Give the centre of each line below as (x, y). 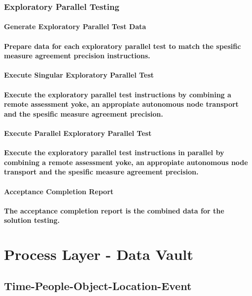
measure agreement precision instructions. (77, 56)
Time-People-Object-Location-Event (98, 285)
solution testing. (32, 220)
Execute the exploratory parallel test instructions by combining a (118, 94)
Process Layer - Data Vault (99, 254)
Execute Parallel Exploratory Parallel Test (78, 133)
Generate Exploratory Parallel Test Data (75, 26)
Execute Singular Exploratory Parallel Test (79, 75)
